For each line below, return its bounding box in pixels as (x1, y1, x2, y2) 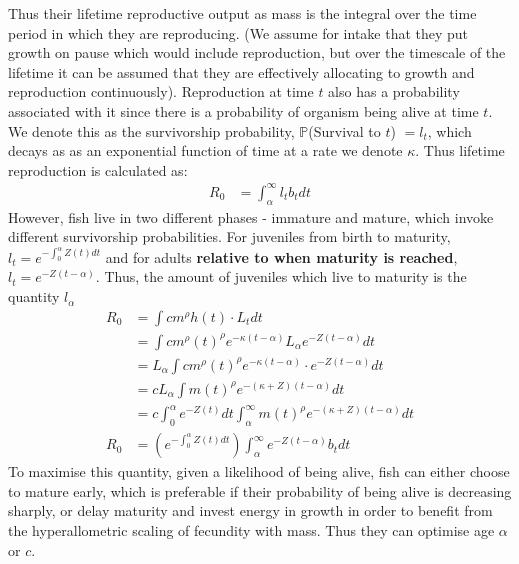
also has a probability (328, 81, 460, 102)
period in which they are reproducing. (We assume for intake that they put (8, 22, 469, 43)
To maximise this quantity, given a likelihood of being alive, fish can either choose (8, 461, 510, 482)
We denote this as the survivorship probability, (8, 120, 295, 141)
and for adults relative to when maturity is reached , (105, 246, 458, 267)
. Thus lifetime (415, 140, 505, 161)
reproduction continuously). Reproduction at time (8, 81, 314, 102)
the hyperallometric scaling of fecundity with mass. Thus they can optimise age (8, 519, 495, 540)
